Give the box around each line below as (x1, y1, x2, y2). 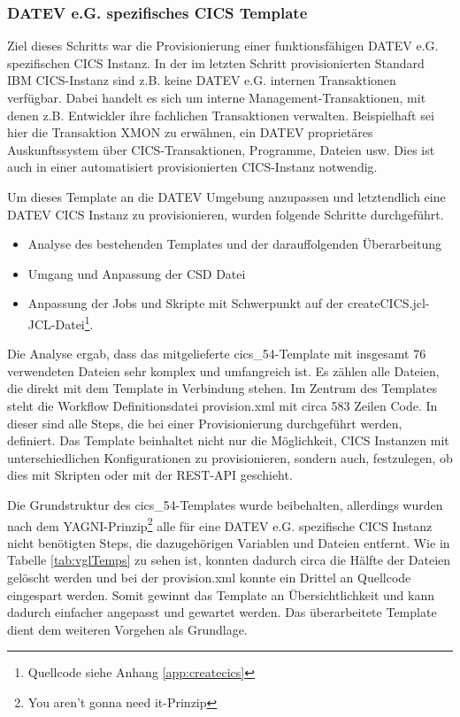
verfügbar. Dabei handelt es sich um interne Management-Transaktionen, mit (7, 89, 426, 106)
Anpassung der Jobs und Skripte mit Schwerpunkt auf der (27, 294, 344, 312)
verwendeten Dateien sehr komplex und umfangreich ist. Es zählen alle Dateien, (7, 361, 440, 380)
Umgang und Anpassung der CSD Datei (27, 264, 246, 282)
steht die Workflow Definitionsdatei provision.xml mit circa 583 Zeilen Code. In (7, 396, 438, 414)
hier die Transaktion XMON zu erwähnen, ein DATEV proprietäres (7, 123, 373, 142)
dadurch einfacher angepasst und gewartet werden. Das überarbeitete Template (7, 603, 437, 621)
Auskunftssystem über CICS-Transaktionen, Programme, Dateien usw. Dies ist (7, 140, 435, 158)
